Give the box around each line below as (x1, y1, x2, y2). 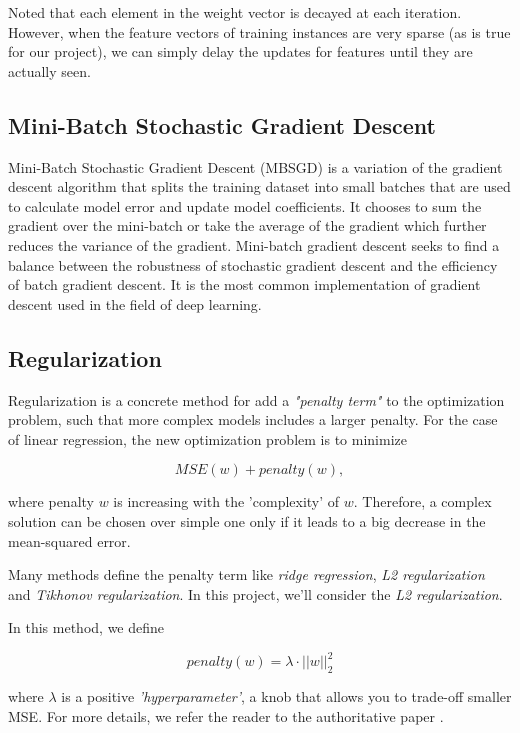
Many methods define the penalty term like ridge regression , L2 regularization (8, 564, 485, 585)
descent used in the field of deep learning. (8, 293, 262, 314)
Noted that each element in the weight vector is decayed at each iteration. (8, 2, 462, 22)
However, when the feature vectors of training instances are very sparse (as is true (8, 21, 511, 42)
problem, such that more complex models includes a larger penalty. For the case (8, 409, 498, 430)
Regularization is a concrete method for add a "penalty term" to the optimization (8, 389, 505, 410)
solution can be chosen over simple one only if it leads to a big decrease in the (8, 510, 486, 531)
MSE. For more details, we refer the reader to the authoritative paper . (8, 705, 444, 726)
